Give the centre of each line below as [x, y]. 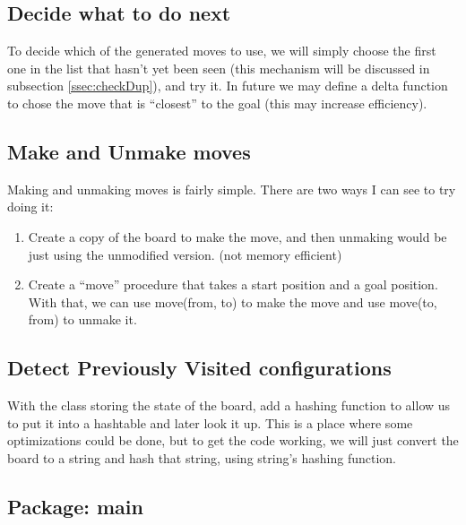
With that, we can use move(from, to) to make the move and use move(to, [233, 301]
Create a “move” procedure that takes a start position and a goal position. [233, 284]
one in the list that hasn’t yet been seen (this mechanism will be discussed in [219, 68]
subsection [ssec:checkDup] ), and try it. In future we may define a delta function [228, 86]
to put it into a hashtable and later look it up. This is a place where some [210, 422]
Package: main [75, 506]
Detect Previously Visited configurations [199, 368]
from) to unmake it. [82, 319]
